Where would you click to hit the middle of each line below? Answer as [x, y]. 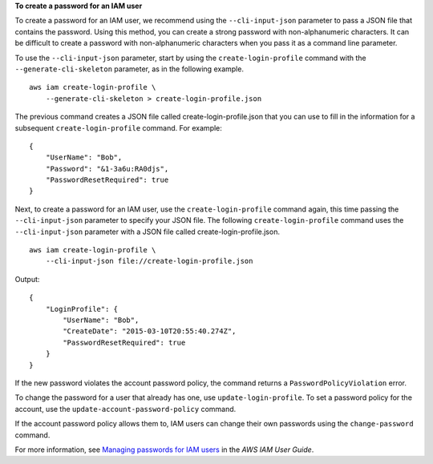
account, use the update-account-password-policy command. [125, 409]
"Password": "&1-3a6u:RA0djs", [107, 169]
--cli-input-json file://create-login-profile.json [149, 261]
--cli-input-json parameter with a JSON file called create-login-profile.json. [148, 232]
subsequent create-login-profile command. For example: [118, 127]
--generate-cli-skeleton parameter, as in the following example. [129, 69]
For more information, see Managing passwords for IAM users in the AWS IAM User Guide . [164, 450]
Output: [27, 279]
